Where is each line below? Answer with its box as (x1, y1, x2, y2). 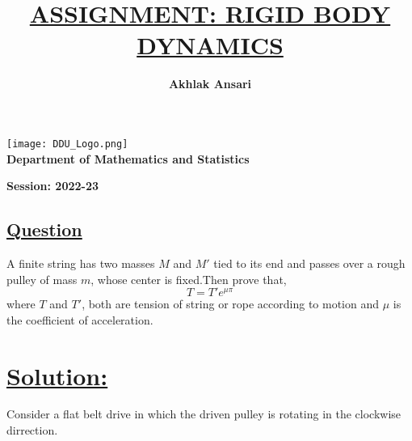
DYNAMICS (137, 28, 284, 61)
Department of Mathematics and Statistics (6, 150, 250, 167)
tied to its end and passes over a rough (213, 254, 406, 271)
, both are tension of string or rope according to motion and (82, 295, 380, 312)
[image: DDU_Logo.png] (6, 138, 128, 150)
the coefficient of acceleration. (6, 311, 153, 328)
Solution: (6, 358, 108, 392)
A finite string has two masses (6, 254, 155, 271)
